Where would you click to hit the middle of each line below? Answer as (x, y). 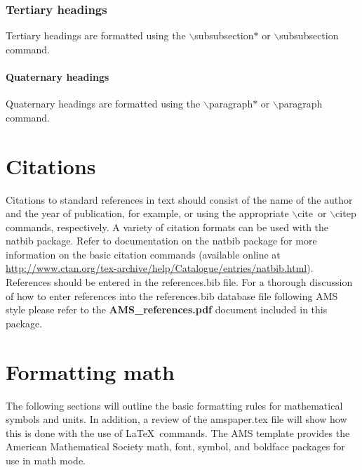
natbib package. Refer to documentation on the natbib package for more (161, 241)
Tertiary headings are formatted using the (96, 35)
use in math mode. (46, 460)
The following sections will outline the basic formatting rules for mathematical (174, 405)
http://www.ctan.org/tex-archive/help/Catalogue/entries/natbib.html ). (160, 268)
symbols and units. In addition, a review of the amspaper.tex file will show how (176, 419)
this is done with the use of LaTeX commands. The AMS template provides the (178, 432)
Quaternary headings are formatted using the (103, 104)
